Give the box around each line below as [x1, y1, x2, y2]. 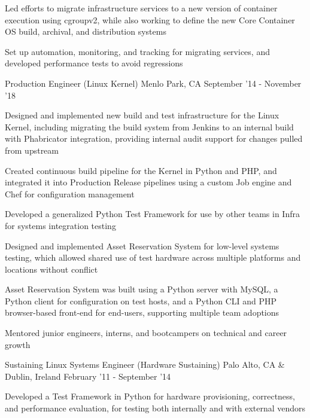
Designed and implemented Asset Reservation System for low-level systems [5, 239, 279, 252]
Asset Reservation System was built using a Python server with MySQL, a [5, 283, 278, 295]
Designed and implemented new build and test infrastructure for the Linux [5, 109, 279, 121]
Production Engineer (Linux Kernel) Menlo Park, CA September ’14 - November [5, 77, 302, 89]
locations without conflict [5, 263, 98, 275]
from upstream [5, 144, 59, 156]
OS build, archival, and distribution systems [5, 25, 166, 38]
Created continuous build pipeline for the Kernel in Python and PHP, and [5, 164, 277, 176]
